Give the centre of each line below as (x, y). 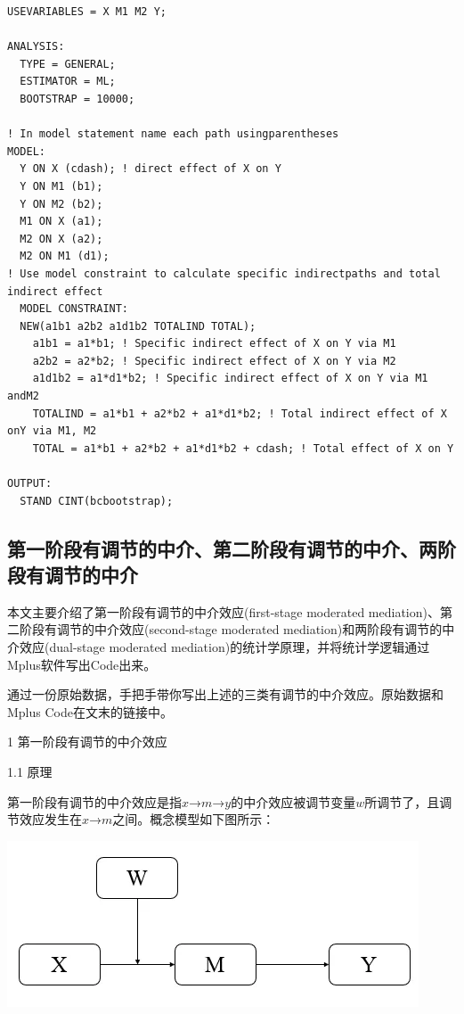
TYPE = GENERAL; (68, 64)
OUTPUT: (30, 484)
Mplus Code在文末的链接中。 (90, 711)
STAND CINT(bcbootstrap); (97, 501)
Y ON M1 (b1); (61, 186)
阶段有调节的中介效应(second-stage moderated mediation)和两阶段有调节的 (231, 629)
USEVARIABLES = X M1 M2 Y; (87, 12)
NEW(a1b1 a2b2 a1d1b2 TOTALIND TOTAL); (138, 326)
